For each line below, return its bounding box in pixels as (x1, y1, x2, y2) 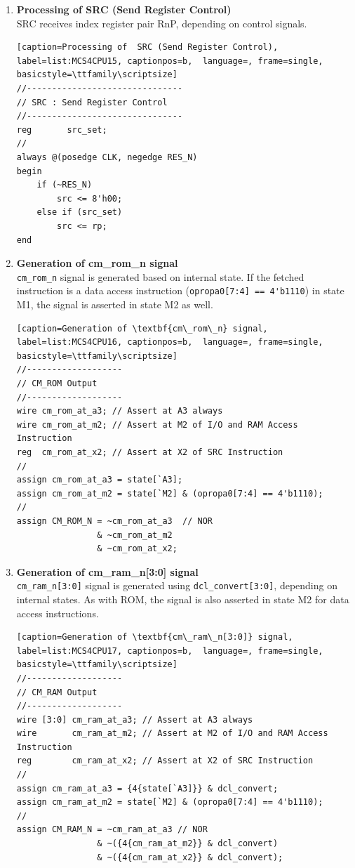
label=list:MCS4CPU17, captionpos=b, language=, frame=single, (16, 645, 323, 656)
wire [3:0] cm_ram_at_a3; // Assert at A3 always (16, 714, 253, 725)
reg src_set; (16, 124, 107, 135)
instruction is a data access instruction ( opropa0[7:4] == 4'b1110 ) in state (16, 283, 344, 298)
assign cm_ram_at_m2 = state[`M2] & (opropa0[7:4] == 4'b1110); (16, 797, 323, 808)
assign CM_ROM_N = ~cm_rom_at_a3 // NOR (16, 515, 213, 526)
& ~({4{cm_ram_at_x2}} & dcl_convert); (97, 852, 283, 862)
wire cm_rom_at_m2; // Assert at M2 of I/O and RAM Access (16, 419, 298, 430)
